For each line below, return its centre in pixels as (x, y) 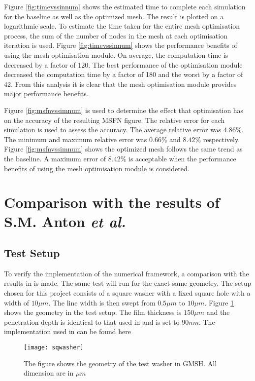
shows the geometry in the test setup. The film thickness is (93, 312)
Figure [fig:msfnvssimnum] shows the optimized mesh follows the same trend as (123, 149)
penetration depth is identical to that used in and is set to (92, 322)
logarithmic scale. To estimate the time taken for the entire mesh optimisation (122, 26)
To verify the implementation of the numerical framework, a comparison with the (127, 273)
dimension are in (49, 373)
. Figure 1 (219, 302)
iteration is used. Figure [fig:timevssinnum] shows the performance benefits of (121, 45)
